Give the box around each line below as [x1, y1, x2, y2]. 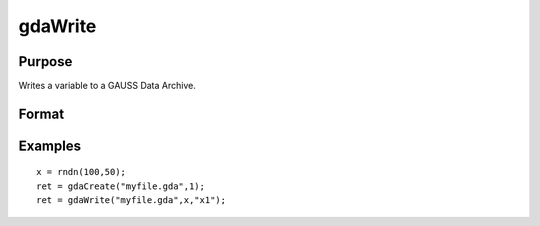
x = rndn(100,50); [36, 166, 127, 178]
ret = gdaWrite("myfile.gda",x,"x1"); [36, 195, 227, 206]
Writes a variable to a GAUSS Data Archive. [18, 80, 197, 92]
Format [18, 105, 65, 122]
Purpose [18, 53, 73, 70]
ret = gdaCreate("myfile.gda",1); [36, 180, 205, 192]
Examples [18, 137, 82, 154]
